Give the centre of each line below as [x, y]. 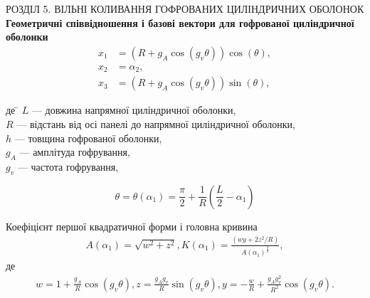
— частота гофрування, [68, 166]
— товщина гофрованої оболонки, [88, 138]
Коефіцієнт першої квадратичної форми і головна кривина [132, 226]
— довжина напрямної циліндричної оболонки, [134, 110]
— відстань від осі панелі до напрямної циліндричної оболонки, [156, 123]
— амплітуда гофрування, [75, 152]
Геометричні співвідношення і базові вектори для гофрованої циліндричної [180, 22]
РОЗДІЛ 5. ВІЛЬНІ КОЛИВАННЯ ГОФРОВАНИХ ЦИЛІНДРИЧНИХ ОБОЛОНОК [185, 9]
